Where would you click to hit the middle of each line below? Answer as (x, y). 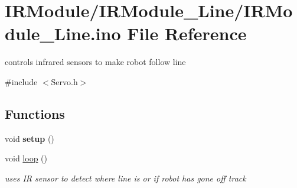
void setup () (30, 138)
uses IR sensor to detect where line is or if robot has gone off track (125, 178)
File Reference (187, 33)
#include (21, 81)
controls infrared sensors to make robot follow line (95, 62)
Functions (35, 113)
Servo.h (64, 81)
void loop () (26, 158)
